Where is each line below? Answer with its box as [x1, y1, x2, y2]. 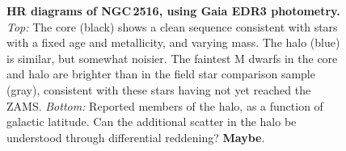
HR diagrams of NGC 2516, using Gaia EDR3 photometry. [6, 2, 340, 19]
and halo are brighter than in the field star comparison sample [6, 65, 315, 82]
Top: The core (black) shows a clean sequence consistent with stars [6, 18, 338, 35]
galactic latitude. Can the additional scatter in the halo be [6, 113, 297, 130]
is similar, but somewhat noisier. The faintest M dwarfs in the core [6, 49, 338, 66]
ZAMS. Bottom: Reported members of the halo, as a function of [6, 97, 323, 114]
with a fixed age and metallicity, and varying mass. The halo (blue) [6, 34, 340, 51]
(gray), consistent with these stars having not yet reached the [6, 81, 311, 98]
